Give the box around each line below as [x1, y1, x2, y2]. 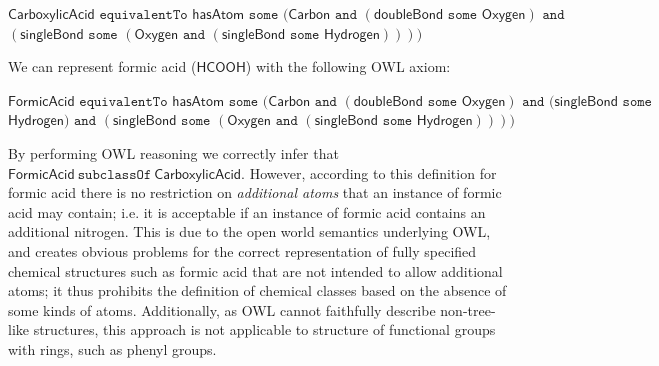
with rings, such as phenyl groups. [8, 338, 217, 359]
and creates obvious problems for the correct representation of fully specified [8, 240, 477, 261]
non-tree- [440, 299, 496, 320]
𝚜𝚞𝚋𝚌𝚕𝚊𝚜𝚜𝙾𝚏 [77, 167, 152, 182]
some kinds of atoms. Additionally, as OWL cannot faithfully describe [8, 299, 436, 320]
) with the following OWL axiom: [245, 56, 451, 77]
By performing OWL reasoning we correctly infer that [8, 142, 339, 163]
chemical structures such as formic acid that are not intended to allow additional [8, 260, 503, 281]
